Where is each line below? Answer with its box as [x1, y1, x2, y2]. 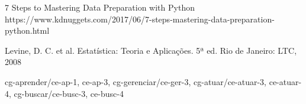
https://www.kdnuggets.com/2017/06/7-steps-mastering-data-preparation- [5, 12, 275, 25]
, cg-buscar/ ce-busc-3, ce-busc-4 [9, 87, 124, 99]
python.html [5, 24, 50, 37]
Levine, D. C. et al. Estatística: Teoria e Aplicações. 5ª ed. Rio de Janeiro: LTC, [5, 44, 297, 56]
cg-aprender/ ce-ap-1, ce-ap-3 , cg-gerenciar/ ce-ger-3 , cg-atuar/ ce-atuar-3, [5, 75, 267, 87]
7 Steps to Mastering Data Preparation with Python [5, 1, 195, 13]
